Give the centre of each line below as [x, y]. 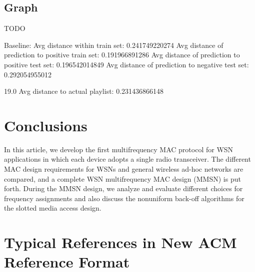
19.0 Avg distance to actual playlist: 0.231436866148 [84, 91]
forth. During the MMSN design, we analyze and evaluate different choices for [123, 188]
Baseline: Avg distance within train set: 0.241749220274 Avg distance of [114, 45]
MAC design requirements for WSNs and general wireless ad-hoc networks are [124, 169]
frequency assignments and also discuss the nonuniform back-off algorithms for [124, 198]
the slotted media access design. [53, 208]
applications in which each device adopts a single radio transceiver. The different [127, 159]
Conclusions [46, 125]
